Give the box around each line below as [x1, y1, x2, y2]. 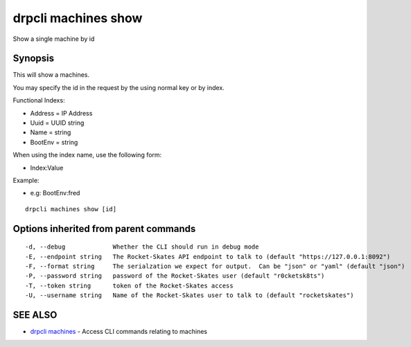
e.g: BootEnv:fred [30, 189, 80, 197]
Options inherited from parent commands [12, 222, 196, 235]
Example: [12, 176, 40, 184]
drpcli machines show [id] [25, 205, 117, 213]
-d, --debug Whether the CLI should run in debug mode [25, 243, 259, 251]
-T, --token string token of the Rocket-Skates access [25, 281, 234, 290]
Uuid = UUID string [30, 118, 85, 127]
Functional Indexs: [12, 96, 65, 105]
